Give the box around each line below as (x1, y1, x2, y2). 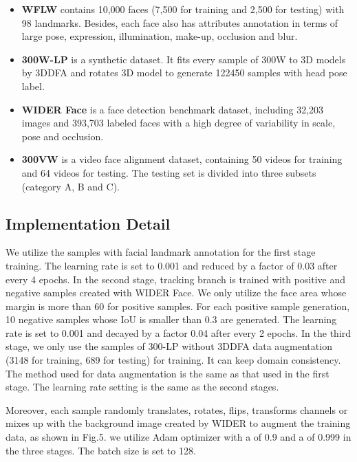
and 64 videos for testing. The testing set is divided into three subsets (21, 165, 316, 179)
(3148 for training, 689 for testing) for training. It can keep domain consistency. (6, 353, 341, 367)
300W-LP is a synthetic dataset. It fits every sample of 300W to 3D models (21, 52, 346, 66)
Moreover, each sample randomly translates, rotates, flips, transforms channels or (6, 402, 348, 417)
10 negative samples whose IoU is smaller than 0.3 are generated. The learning (6, 312, 337, 327)
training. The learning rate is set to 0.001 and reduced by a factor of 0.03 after (6, 258, 338, 272)
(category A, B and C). (21, 179, 120, 193)
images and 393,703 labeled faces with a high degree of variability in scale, (21, 115, 336, 130)
